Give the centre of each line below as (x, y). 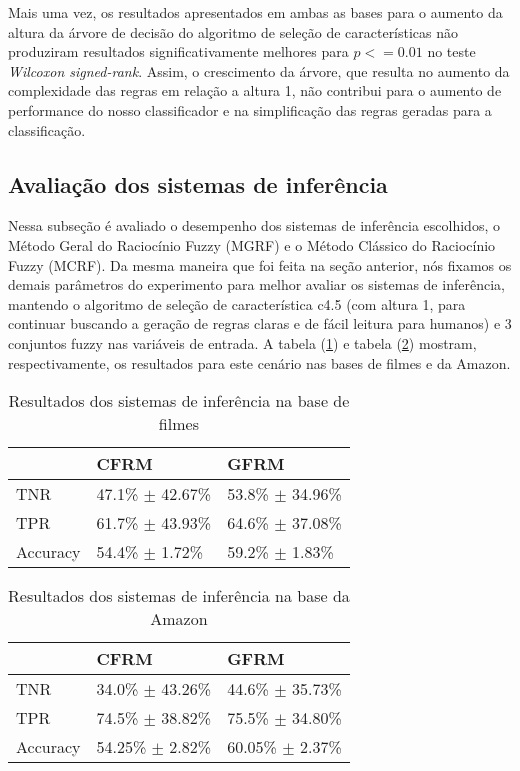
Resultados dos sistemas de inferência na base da (179, 596)
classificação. (47, 129)
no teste (451, 51)
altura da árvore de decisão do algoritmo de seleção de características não (233, 31)
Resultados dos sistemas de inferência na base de (179, 401)
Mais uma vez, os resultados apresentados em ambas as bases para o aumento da (255, 12)
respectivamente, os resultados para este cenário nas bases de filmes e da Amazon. (259, 362)
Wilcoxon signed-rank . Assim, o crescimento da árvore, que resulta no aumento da (259, 70)
